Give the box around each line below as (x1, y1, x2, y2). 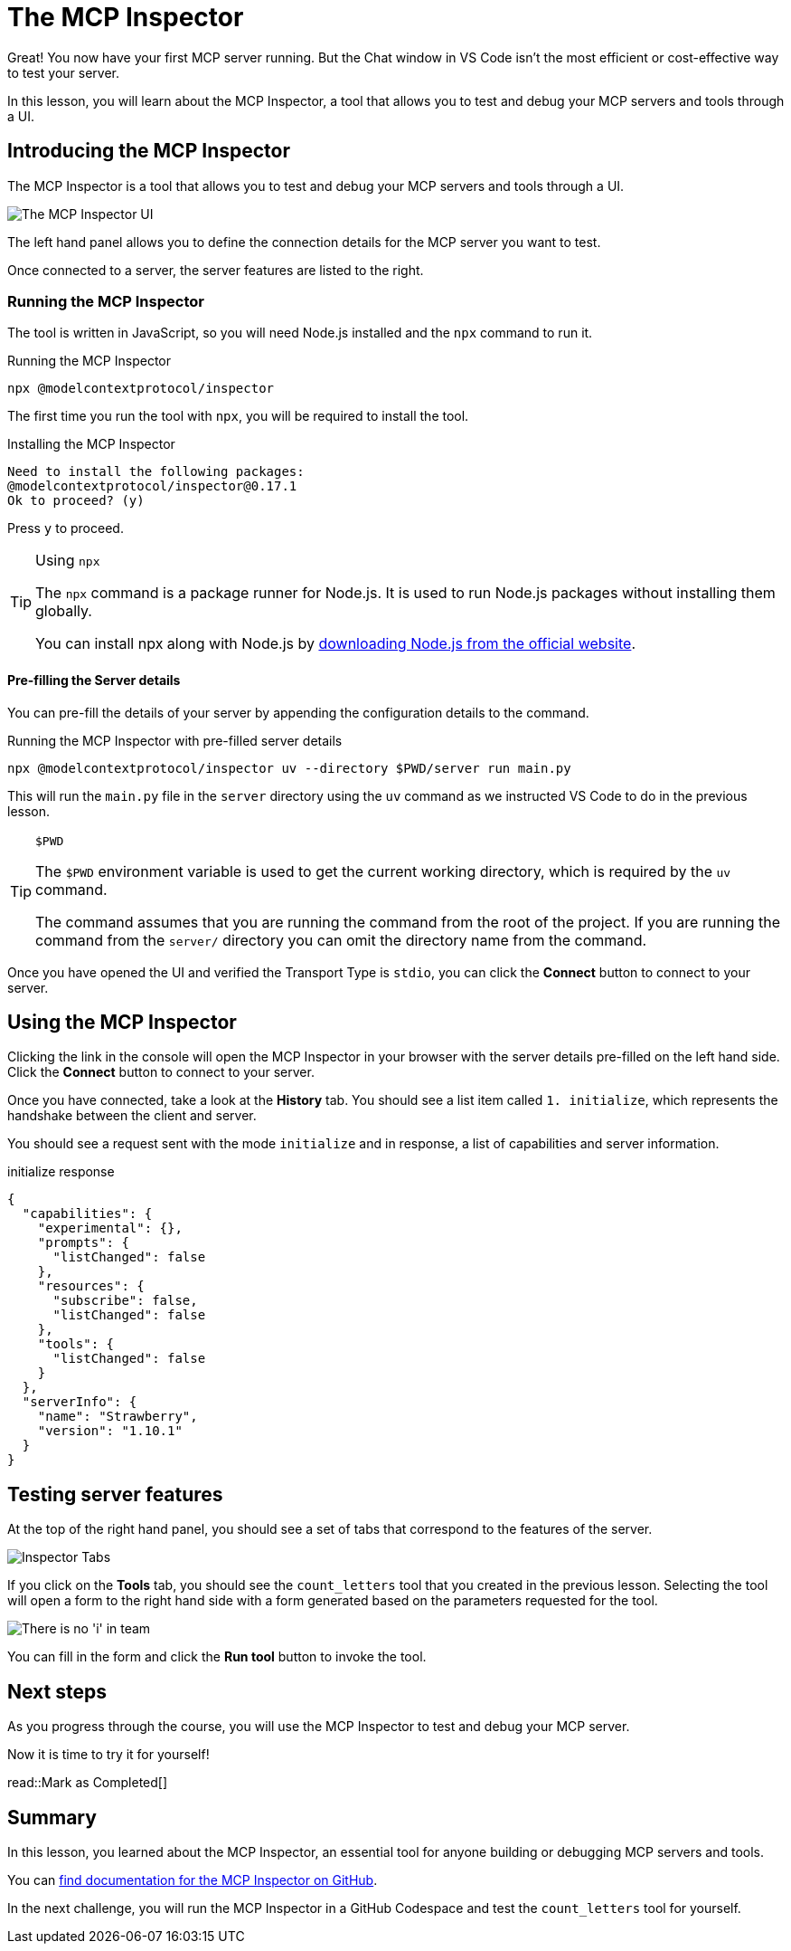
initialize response (7, 1164, 115, 1180)
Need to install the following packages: (7, 464, 305, 480)
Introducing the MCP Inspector (7, 139, 290, 163)
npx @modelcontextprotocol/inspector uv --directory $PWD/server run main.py (7, 760, 571, 776)
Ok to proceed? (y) (7, 493, 145, 509)
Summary (7, 1805, 97, 1829)
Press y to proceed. (7, 520, 124, 537)
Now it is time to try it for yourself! (7, 1746, 210, 1763)
